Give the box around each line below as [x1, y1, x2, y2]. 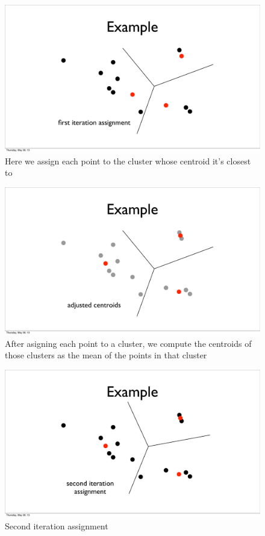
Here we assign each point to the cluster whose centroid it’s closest [5, 154, 251, 167]
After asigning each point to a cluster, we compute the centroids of [5, 337, 252, 349]
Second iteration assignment [5, 519, 108, 532]
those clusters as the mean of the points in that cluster [5, 349, 207, 361]
